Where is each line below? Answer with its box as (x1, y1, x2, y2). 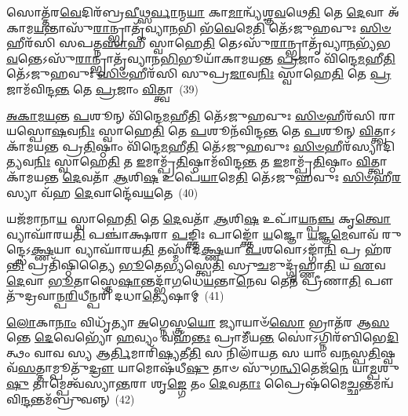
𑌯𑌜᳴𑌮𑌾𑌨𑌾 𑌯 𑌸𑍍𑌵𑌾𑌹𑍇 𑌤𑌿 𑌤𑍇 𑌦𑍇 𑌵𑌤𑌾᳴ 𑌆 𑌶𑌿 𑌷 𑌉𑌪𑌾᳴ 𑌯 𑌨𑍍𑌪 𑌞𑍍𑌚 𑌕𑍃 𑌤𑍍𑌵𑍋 (6, 210, 392, 227)
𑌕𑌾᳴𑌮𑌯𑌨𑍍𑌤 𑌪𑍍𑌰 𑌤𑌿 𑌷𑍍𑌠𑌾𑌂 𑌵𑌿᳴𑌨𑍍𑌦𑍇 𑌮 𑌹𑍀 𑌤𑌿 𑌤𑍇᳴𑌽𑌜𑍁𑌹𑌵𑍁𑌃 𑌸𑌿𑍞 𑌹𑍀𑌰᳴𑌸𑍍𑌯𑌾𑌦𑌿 (6, 137, 395, 154)
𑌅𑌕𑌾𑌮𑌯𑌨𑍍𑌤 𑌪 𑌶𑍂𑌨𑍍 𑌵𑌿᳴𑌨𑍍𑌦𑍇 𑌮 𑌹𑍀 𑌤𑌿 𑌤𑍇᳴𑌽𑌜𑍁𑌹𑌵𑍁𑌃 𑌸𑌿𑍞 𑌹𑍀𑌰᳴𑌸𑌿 (6, 107, 376, 123)
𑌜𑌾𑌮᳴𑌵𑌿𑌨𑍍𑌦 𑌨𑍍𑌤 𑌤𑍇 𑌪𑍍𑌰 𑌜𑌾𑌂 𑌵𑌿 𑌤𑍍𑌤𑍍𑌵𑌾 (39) (6, 80, 199, 97)
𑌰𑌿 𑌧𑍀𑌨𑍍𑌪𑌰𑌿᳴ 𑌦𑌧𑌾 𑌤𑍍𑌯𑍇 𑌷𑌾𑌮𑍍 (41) (65, 287, 224, 304)
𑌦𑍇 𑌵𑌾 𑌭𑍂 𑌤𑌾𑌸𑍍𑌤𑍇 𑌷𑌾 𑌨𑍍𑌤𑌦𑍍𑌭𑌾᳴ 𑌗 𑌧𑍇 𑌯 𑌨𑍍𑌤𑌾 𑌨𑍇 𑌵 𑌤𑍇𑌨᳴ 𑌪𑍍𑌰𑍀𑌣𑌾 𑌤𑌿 (6, 272, 361, 288)
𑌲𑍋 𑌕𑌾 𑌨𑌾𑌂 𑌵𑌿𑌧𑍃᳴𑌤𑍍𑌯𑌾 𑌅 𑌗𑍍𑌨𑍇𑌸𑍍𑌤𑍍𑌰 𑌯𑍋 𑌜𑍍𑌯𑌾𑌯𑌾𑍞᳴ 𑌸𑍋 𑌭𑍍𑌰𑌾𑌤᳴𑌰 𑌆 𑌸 (6, 313, 390, 330)
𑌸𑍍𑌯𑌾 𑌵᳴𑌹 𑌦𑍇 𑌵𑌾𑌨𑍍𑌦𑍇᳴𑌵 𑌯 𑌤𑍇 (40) (6, 184, 199, 200)
